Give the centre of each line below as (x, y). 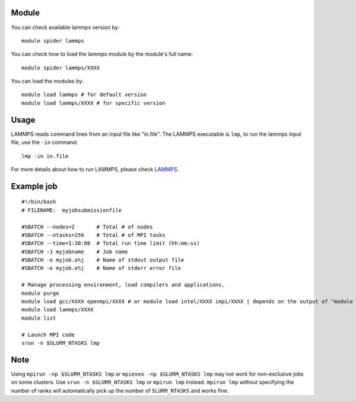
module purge (40, 293)
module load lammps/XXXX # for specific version (93, 103)
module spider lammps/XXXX (61, 68)
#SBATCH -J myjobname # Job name (75, 252)
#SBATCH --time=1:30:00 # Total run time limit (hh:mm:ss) (111, 244)
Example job (34, 186)
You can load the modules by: (47, 81)
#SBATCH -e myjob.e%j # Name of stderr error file (101, 268)
